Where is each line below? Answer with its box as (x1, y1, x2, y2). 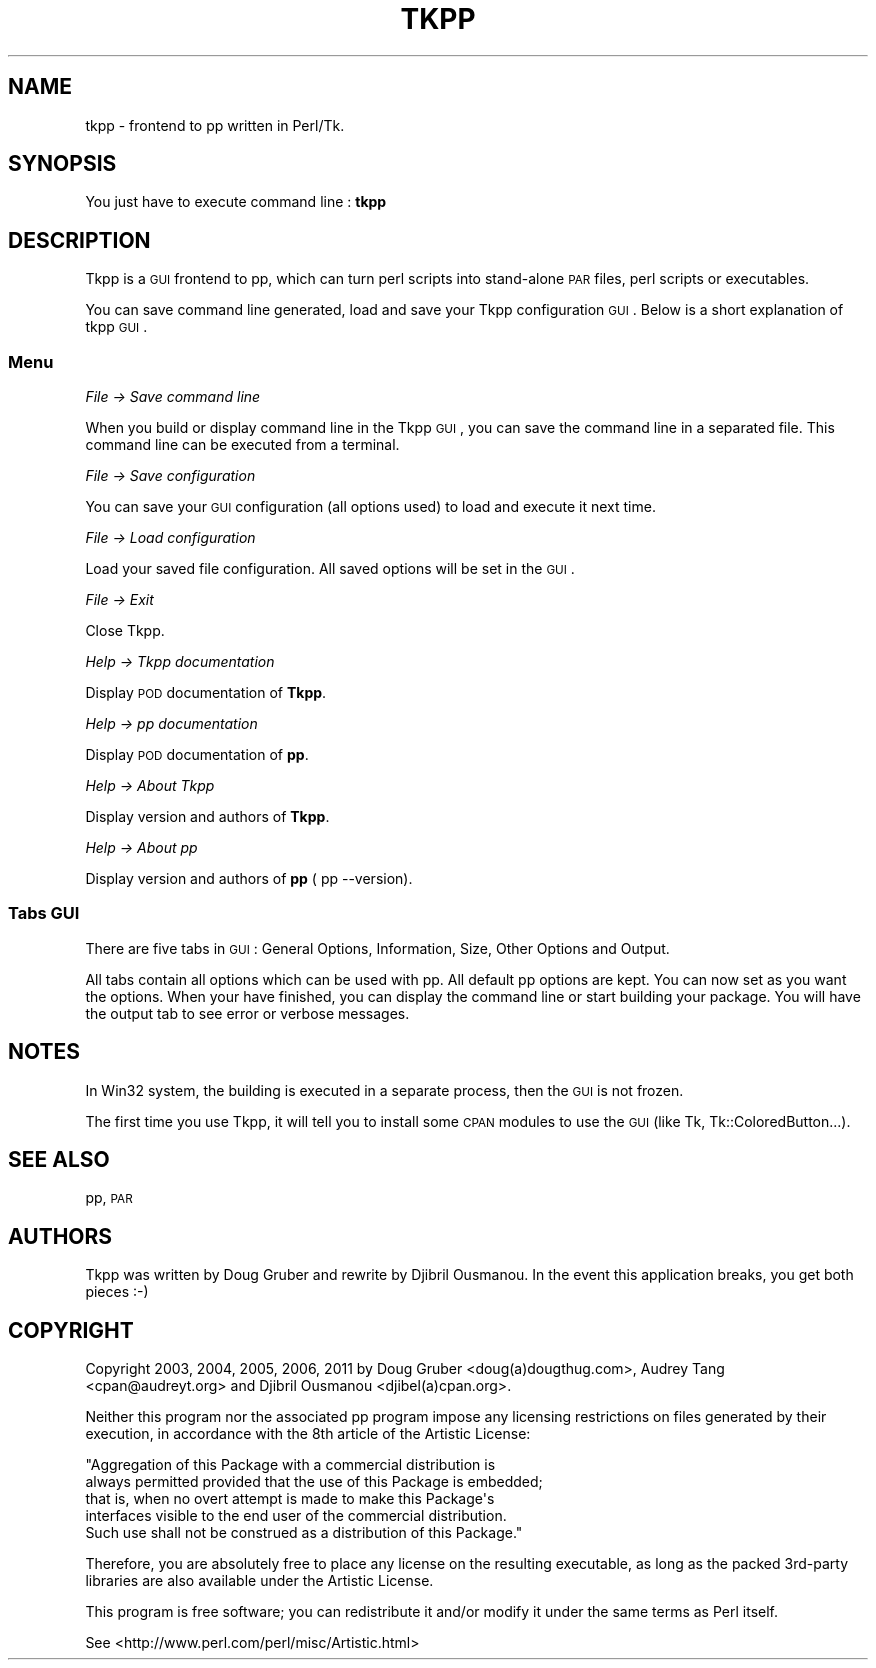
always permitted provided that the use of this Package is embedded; (85, 1473, 543, 1491)
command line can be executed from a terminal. (85, 436, 400, 454)
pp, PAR (85, 1189, 133, 1207)
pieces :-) (85, 1283, 149, 1301)
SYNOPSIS (8, 151, 117, 177)
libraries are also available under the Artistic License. (85, 1572, 434, 1590)
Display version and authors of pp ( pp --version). (85, 870, 413, 888)
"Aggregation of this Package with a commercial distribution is (85, 1456, 496, 1474)
